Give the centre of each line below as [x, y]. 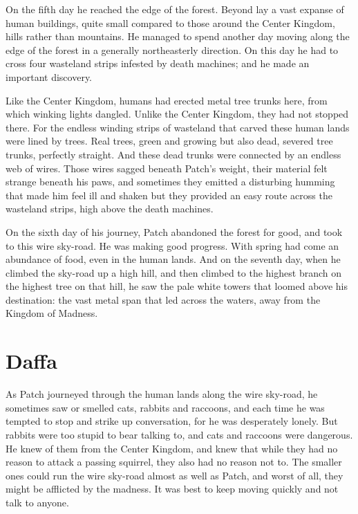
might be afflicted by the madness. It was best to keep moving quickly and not [172, 489]
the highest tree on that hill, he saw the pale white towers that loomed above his [177, 286]
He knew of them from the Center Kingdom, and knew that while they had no [172, 448]
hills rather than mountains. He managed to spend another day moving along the [178, 36]
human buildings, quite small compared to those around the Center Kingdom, [170, 22]
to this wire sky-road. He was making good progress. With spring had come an [172, 245]
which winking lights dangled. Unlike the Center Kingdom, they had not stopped [177, 114]
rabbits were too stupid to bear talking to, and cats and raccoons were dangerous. [179, 434]
